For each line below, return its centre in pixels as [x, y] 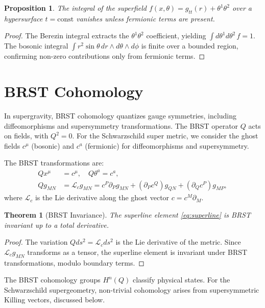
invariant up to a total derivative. [57, 224]
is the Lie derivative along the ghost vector [102, 197]
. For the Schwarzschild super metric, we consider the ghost [165, 136]
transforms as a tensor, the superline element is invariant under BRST [137, 252]
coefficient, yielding [176, 35]
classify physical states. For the [181, 280]
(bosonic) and [53, 145]
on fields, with [26, 136]
